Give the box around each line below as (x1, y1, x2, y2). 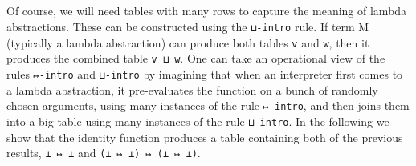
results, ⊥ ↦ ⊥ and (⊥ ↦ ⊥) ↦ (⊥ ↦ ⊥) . (6, 144, 201, 161)
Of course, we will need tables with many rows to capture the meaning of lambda (6, 2, 407, 19)
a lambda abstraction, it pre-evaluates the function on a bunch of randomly (6, 81, 378, 98)
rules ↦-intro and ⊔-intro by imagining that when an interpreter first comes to (6, 65, 403, 82)
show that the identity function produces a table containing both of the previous (6, 128, 403, 145)
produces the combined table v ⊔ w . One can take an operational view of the (6, 50, 385, 67)
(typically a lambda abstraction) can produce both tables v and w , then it (6, 34, 369, 51)
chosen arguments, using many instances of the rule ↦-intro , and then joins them (6, 97, 410, 114)
